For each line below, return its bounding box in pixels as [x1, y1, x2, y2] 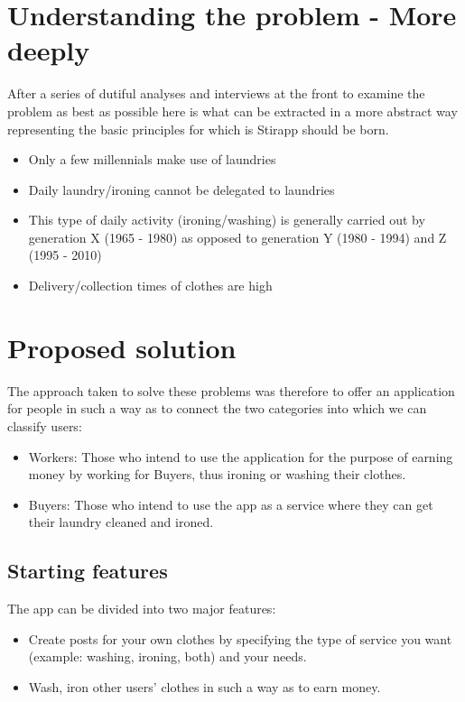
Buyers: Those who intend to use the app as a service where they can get [28, 494, 433, 513]
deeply [7, 32, 90, 69]
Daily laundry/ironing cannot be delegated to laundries [28, 180, 335, 199]
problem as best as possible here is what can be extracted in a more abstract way [7, 101, 458, 120]
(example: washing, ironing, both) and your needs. [28, 647, 307, 666]
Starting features [7, 557, 168, 585]
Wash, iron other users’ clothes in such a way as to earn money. [28, 677, 381, 696]
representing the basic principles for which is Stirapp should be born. [7, 119, 389, 138]
